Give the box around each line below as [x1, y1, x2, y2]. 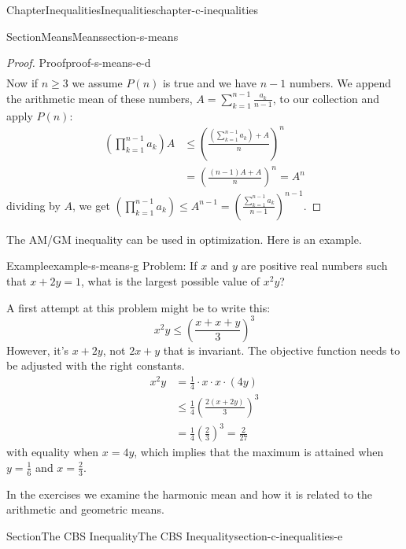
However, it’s [6, 341, 69, 358]
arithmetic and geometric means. [6, 501, 164, 518]
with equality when [6, 444, 99, 460]
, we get [72, 197, 110, 213]
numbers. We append [289, 75, 392, 91]
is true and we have [162, 75, 257, 91]
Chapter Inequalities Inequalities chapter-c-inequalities [6, 2, 259, 17]
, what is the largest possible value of [81, 273, 260, 289]
